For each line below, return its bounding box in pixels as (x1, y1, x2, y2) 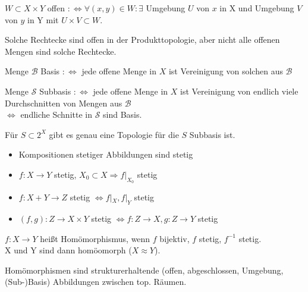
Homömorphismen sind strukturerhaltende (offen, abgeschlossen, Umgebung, (5, 263, 284, 276)
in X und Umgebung (219, 2, 294, 14)
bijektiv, (159, 232, 190, 244)
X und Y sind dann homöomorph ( (5, 244, 132, 256)
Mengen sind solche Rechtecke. (5, 45, 117, 57)
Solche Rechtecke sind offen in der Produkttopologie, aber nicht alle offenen (5, 33, 280, 46)
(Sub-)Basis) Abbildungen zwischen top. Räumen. (5, 275, 187, 288)
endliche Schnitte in (20, 108, 92, 121)
